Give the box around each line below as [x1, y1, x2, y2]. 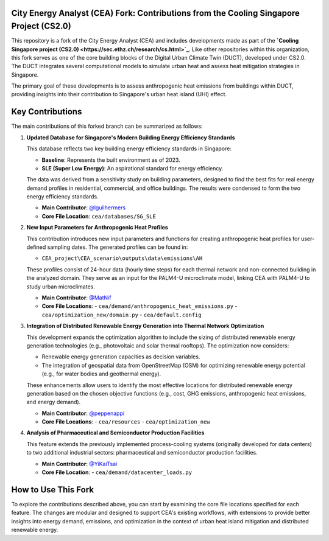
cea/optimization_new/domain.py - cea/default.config [41, 311, 202, 318]
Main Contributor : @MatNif [41, 294, 111, 301]
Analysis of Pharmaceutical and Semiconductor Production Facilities [26, 429, 205, 436]
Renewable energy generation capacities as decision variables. [41, 353, 200, 360]
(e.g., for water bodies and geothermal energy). [41, 370, 161, 377]
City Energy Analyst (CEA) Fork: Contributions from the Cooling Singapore [11, 8, 300, 18]
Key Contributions [11, 106, 82, 117]
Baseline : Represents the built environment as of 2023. [41, 156, 181, 164]
